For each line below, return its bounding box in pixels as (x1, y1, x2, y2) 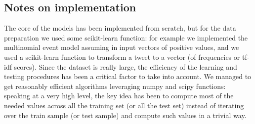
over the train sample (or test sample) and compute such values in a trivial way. (4, 110, 247, 120)
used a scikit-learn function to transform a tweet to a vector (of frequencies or (4, 51, 240, 62)
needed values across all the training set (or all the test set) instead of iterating (4, 100, 244, 110)
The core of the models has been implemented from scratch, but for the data (4, 23, 236, 33)
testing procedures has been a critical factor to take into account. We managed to (4, 71, 252, 82)
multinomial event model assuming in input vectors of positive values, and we (4, 42, 239, 52)
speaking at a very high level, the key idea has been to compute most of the (4, 90, 234, 101)
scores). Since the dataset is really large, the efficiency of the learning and (14, 61, 237, 72)
